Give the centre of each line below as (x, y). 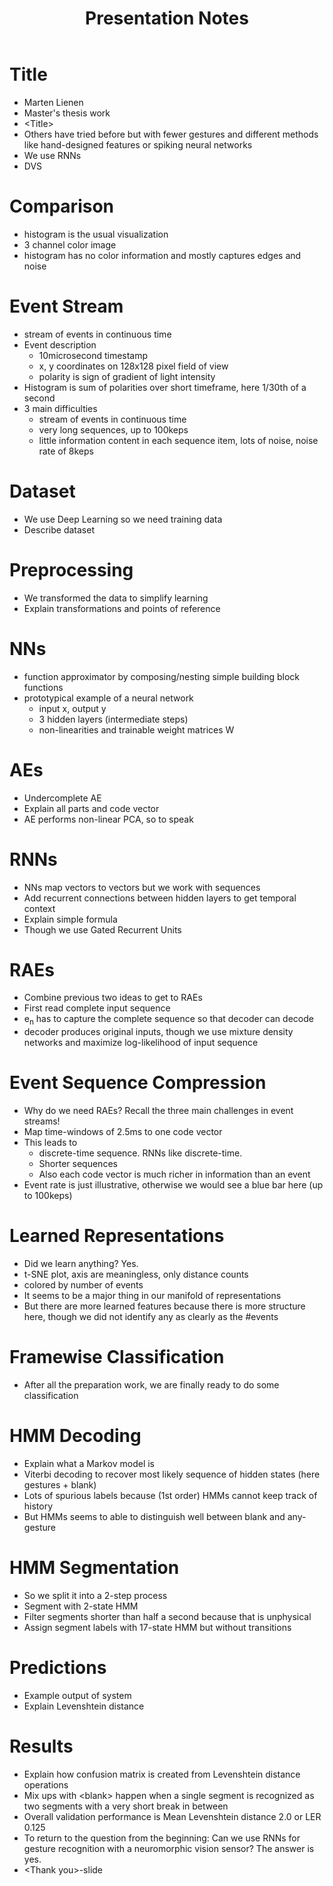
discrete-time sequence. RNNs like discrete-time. (140, 1153)
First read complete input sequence (97, 1008)
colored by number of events (83, 1285)
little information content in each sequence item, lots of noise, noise (178, 440)
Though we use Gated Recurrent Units (102, 929)
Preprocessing (71, 569)
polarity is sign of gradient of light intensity (127, 376)
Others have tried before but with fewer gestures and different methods (171, 134)
